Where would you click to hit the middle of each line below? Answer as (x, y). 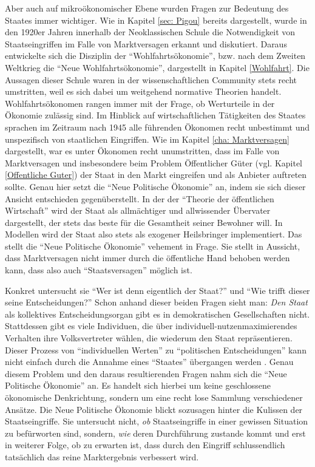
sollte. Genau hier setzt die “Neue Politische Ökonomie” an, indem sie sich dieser (155, 186)
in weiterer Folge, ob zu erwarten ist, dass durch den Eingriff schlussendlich (145, 445)
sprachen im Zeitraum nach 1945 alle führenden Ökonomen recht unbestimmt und (157, 127)
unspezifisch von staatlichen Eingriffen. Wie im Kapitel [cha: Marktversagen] (147, 139)
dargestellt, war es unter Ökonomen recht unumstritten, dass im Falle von (142, 151)
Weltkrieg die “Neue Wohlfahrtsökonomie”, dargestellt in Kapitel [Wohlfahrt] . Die (157, 67)
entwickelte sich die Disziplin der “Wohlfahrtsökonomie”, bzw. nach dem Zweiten (155, 56)
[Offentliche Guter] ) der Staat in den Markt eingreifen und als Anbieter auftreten (156, 175)
